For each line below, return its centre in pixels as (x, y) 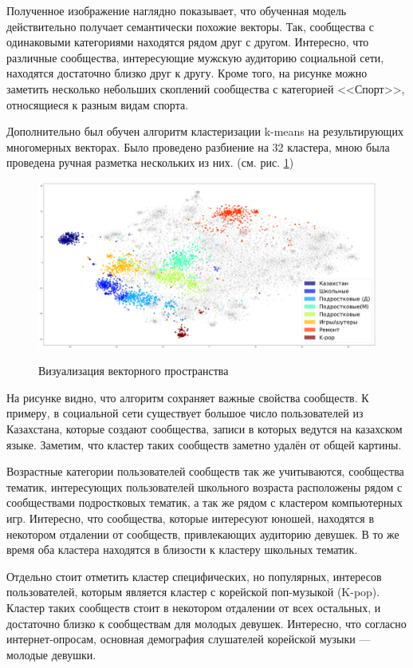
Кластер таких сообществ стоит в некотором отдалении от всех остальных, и (194, 607)
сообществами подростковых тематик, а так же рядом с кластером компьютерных (205, 502)
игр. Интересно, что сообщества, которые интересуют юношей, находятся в (191, 518)
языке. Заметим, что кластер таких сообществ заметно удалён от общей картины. (204, 444)
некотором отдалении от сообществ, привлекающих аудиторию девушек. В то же (203, 534)
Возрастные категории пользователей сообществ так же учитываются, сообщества (205, 471)
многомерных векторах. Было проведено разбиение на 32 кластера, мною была (198, 146)
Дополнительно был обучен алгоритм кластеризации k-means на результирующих (205, 131)
